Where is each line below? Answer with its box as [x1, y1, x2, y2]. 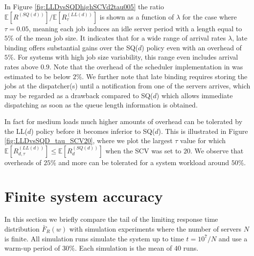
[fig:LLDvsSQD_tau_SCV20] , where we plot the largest [4, 135, 173, 146]
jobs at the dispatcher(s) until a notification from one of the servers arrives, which [4, 81, 251, 91]
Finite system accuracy [4, 186, 163, 206]
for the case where [182, 11, 237, 21]
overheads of [4, 157, 42, 167]
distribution [4, 224, 40, 234]
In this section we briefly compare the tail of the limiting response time [4, 214, 218, 224]
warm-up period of [4, 243, 60, 253]
